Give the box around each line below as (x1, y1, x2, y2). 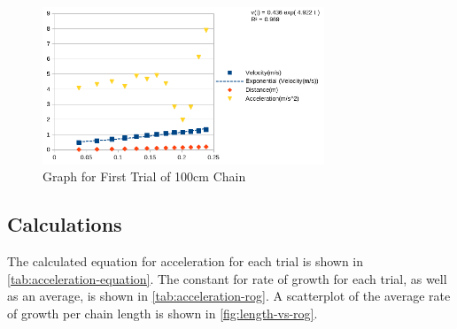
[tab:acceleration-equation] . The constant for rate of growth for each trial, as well (7, 269, 447, 287)
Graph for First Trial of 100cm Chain (43, 167, 246, 186)
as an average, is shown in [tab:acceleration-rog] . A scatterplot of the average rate (7, 287, 451, 305)
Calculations (7, 210, 122, 238)
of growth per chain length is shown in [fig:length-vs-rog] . (7, 303, 318, 322)
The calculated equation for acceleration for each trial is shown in (7, 251, 364, 270)
